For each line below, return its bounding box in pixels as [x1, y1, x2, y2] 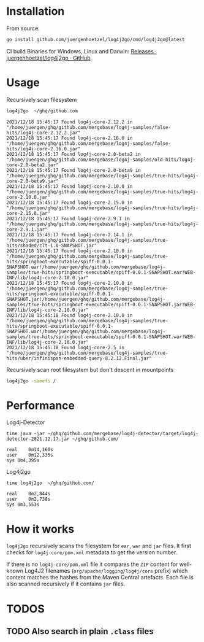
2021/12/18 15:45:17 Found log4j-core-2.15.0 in [6, 199, 133, 206]
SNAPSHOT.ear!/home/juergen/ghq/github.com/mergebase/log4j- [6, 264, 166, 270]
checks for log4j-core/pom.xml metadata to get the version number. [6, 549, 178, 556]
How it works [6, 522, 75, 536]
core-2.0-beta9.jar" [6, 178, 59, 184]
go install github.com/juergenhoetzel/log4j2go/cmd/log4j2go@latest [6, 36, 185, 42]
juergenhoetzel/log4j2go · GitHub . [6, 54, 93, 61]
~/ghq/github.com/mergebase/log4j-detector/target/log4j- [47, 431, 199, 437]
